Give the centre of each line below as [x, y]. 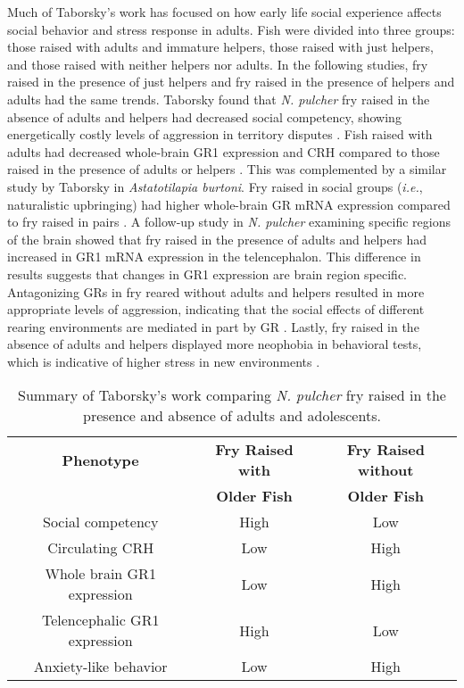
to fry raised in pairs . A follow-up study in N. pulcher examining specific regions [229, 222]
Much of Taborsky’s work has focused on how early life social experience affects [224, 12]
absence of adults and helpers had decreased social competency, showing [204, 116]
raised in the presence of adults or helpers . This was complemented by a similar [227, 169]
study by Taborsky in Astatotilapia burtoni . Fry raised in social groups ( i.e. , [215, 186]
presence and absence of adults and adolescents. [232, 416]
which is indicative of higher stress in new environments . [164, 361]
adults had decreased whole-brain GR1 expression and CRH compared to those [224, 151]
